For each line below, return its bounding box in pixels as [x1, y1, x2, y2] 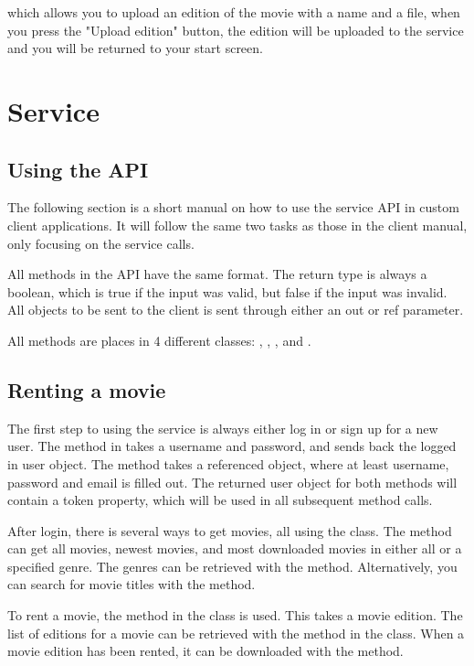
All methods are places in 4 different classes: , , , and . [7, 330, 311, 349]
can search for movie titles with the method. [7, 575, 256, 594]
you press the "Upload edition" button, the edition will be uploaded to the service [7, 20, 464, 39]
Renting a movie [7, 375, 166, 403]
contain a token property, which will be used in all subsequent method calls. [7, 490, 433, 510]
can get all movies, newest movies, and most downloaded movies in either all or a [7, 539, 462, 558]
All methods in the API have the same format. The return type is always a [7, 264, 427, 284]
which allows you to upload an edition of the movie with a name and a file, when [7, 3, 460, 21]
